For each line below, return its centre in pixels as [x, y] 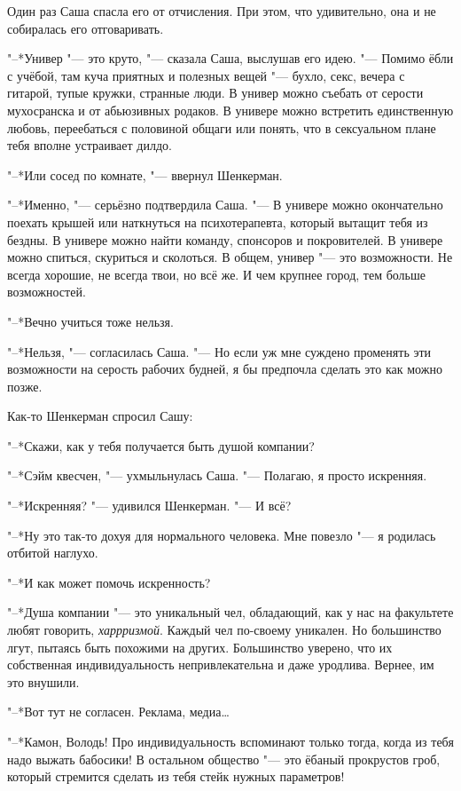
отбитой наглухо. [53, 553]
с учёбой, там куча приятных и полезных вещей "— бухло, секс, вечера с [206, 75]
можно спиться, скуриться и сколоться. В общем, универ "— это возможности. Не [230, 257]
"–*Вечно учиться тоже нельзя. [90, 321]
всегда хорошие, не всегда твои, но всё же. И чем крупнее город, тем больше [216, 274]
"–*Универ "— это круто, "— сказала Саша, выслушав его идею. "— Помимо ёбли [230, 58]
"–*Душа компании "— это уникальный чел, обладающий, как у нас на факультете [230, 612]
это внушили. [43, 681]
